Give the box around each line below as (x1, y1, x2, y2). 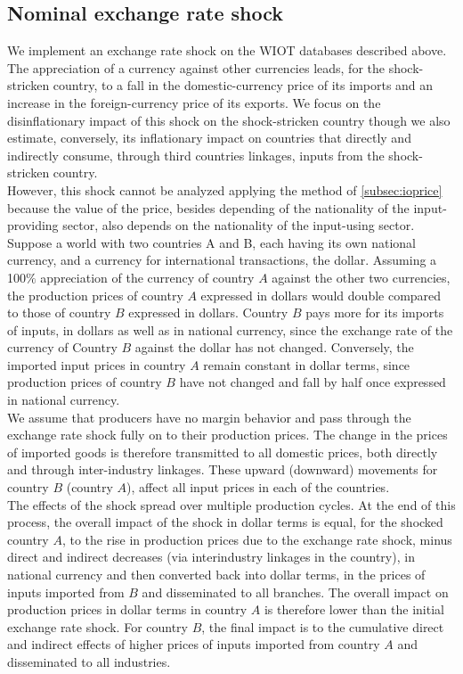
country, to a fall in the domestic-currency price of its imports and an (53, 76, 434, 95)
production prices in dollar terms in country (7, 600, 248, 619)
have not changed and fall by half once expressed (179, 373, 446, 391)
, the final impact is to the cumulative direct (201, 617, 444, 636)
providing (7, 216, 59, 234)
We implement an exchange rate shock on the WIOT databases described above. (7, 41, 447, 60)
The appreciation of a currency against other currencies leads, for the (7, 58, 386, 77)
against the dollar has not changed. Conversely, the (134, 338, 414, 357)
